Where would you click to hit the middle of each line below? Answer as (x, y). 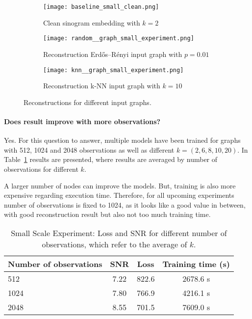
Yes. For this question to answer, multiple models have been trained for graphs (122, 140)
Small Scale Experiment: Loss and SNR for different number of (119, 233)
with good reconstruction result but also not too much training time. (107, 214)
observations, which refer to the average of (114, 244)
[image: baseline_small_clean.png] (101, 7)
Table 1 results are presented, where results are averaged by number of (111, 159)
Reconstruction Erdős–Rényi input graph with (113, 54)
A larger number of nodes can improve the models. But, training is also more (120, 185)
